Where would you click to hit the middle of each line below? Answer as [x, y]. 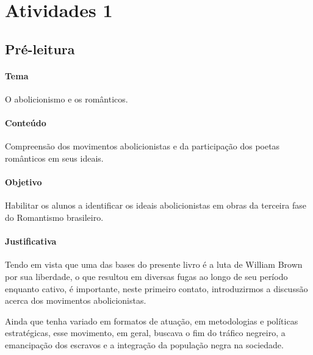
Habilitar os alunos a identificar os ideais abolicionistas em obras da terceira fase [156, 205]
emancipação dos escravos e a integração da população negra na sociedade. [144, 344]
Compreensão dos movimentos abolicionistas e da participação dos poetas [142, 146]
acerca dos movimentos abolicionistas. [76, 300]
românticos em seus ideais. [54, 158]
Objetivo [23, 182]
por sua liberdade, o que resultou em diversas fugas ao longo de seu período [146, 276]
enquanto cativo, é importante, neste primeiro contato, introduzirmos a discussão [156, 288]
